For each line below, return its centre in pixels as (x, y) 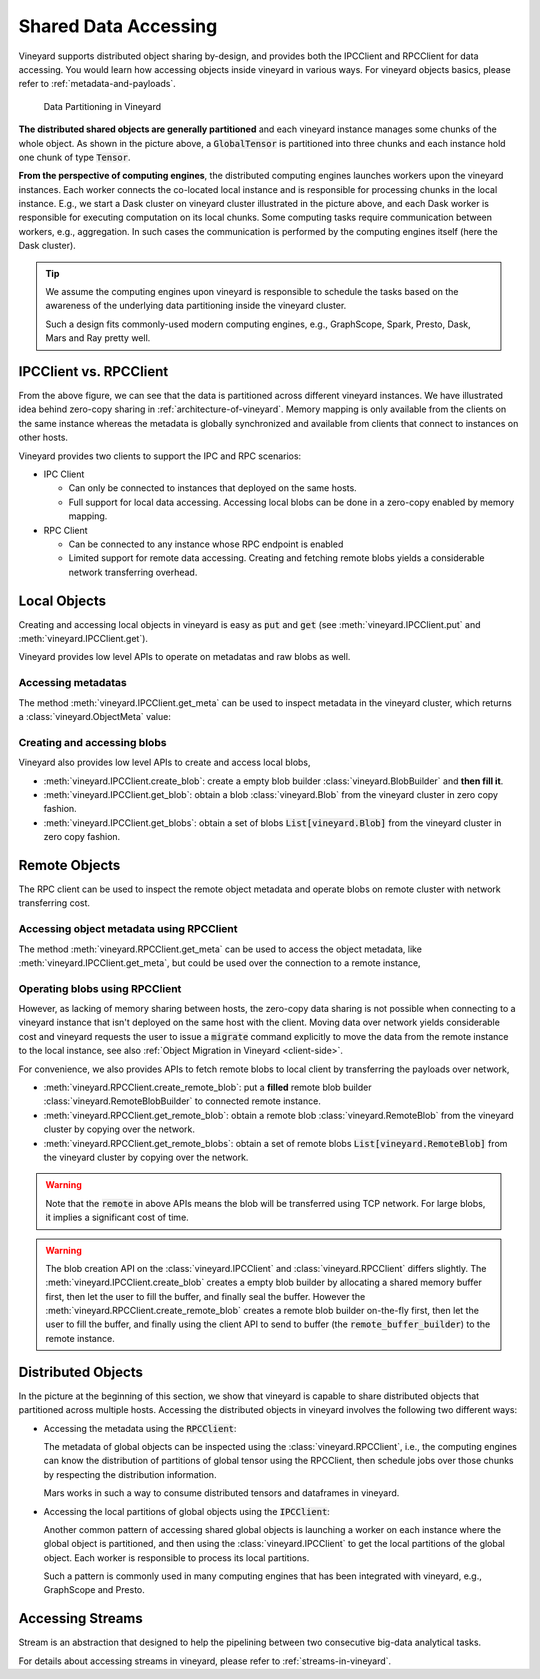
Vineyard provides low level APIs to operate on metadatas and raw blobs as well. (184, 657)
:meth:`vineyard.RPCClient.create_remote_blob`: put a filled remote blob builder (207, 1087)
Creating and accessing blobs (92, 742)
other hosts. (43, 437)
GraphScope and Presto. (94, 1590)
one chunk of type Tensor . (74, 157)
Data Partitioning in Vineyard (102, 106)
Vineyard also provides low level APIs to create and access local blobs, (164, 762)
